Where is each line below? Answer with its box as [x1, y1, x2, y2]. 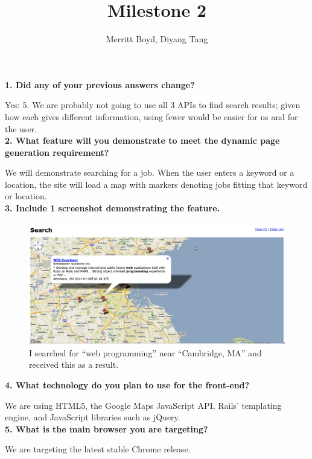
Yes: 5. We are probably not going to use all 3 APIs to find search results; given [5, 98, 301, 111]
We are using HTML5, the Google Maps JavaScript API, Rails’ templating [5, 399, 282, 411]
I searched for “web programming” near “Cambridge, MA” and [29, 346, 262, 359]
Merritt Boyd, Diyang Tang [106, 33, 208, 45]
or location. [5, 190, 47, 202]
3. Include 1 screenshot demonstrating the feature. [5, 202, 220, 214]
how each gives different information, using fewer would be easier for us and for [5, 110, 298, 123]
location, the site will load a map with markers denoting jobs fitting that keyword [5, 178, 308, 190]
